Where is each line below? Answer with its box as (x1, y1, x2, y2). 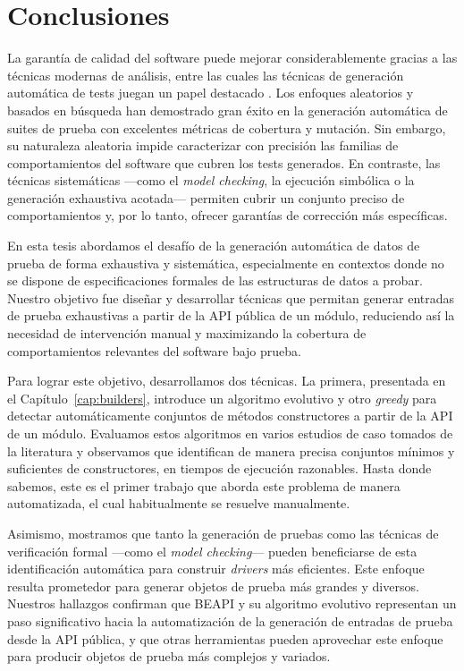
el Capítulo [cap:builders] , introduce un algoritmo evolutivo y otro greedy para (7, 388, 437, 407)
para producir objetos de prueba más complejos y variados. (7, 647, 331, 666)
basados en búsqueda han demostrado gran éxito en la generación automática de (7, 100, 448, 119)
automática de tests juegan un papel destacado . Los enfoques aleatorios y (7, 83, 414, 102)
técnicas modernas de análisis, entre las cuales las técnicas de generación (7, 65, 404, 84)
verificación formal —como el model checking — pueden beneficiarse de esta (7, 541, 418, 560)
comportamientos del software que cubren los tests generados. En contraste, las (7, 153, 441, 172)
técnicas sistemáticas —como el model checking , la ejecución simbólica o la (7, 171, 415, 190)
